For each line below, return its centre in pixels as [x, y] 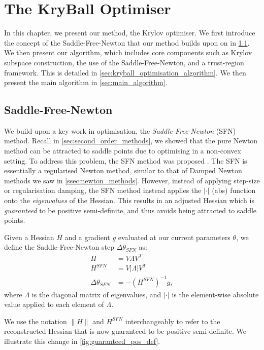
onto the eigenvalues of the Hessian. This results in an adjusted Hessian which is [129, 200]
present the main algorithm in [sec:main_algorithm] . [86, 82]
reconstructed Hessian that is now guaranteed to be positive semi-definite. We [125, 331]
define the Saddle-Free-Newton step [59, 247]
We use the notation [36, 321]
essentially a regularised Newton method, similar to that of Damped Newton [123, 170]
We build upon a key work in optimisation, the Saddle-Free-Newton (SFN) [120, 130]
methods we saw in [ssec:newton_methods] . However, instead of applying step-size [132, 180]
